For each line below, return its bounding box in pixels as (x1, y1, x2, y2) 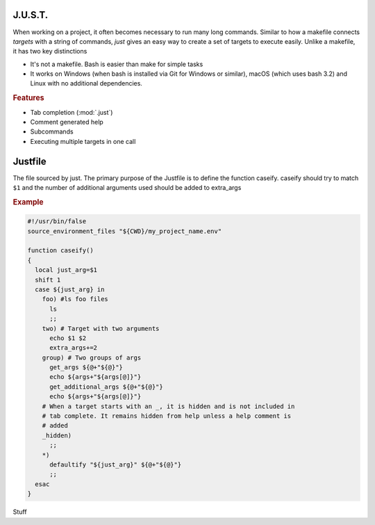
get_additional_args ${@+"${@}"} (49, 382, 163, 391)
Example (12, 197, 44, 207)
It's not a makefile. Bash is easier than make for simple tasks (30, 60, 203, 68)
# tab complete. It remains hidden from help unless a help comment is (42, 412, 292, 420)
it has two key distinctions (12, 47, 87, 56)
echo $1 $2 (49, 334, 87, 342)
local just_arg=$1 (35, 266, 97, 274)
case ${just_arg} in (35, 285, 105, 293)
